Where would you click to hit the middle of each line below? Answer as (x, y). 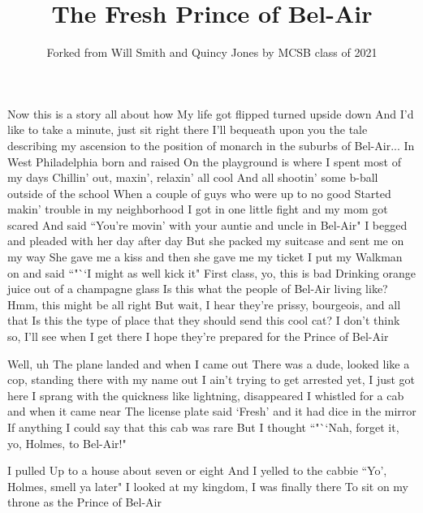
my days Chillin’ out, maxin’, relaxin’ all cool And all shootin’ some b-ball (193, 177)
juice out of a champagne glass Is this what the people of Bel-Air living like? (198, 289)
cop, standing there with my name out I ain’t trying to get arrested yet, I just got (211, 379)
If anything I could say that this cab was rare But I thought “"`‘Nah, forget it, (203, 427)
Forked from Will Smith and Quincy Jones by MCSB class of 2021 (212, 52)
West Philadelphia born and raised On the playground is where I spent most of (204, 161)
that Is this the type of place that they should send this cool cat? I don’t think (204, 320)
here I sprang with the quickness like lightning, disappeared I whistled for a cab (206, 395)
